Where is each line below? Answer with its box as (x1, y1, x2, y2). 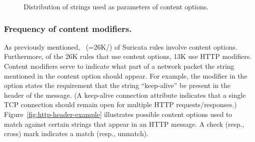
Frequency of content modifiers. (4, 22, 132, 34)
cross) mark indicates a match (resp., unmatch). (4, 128, 149, 139)
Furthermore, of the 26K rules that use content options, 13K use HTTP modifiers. (4, 51, 252, 61)
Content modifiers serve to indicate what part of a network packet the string (4, 61, 234, 71)
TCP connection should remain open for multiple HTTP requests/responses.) (4, 99, 237, 110)
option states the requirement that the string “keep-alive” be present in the (4, 80, 230, 90)
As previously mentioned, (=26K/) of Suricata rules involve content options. (4, 41, 237, 52)
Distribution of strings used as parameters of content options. (24, 1, 209, 11)
